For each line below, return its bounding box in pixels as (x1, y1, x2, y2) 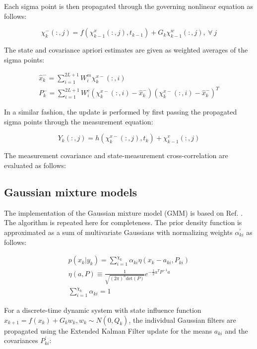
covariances (4, 335, 38, 346)
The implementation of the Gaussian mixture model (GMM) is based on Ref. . (4, 207, 243, 218)
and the (225, 325, 248, 336)
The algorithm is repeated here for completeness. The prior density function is (4, 217, 242, 228)
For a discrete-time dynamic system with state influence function (4, 304, 201, 315)
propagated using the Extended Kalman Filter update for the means (4, 325, 212, 336)
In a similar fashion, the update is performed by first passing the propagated (4, 107, 237, 117)
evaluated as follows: (4, 160, 66, 171)
